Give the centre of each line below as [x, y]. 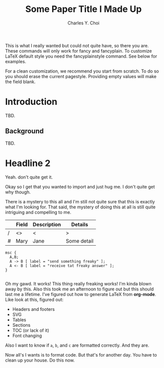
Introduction [31, 102]
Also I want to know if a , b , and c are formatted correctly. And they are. [77, 345]
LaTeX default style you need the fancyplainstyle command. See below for [81, 56]
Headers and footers [34, 309]
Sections [21, 325]
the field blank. [20, 82]
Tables [19, 320]
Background [24, 131]
